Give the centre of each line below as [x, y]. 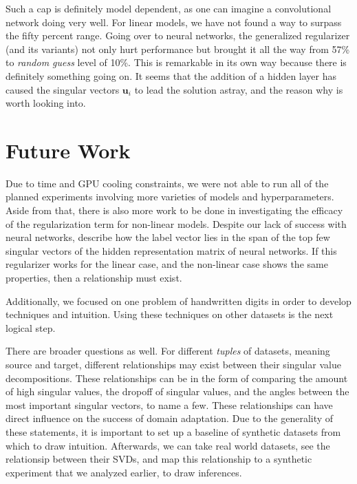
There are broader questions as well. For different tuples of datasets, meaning [168, 351]
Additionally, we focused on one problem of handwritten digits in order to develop [178, 301]
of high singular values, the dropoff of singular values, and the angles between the [177, 391]
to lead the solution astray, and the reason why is [239, 89]
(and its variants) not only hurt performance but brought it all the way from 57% [178, 49]
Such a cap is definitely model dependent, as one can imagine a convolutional [169, 8]
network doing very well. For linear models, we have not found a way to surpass [174, 22]
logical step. [31, 327]
